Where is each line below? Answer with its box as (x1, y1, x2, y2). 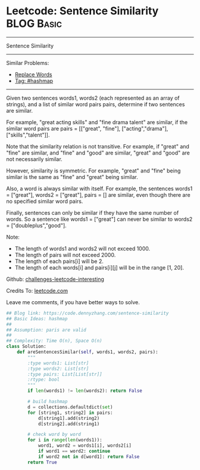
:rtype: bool (27, 377, 60, 383)
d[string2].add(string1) (37, 420, 100, 427)
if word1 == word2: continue (37, 449, 111, 454)
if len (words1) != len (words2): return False (27, 388, 143, 394)
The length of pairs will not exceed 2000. (14, 251, 116, 258)
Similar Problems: (6, 59, 49, 66)
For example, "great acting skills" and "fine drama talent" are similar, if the (6, 118, 188, 126)
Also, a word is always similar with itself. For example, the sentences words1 (6, 185, 193, 192)
